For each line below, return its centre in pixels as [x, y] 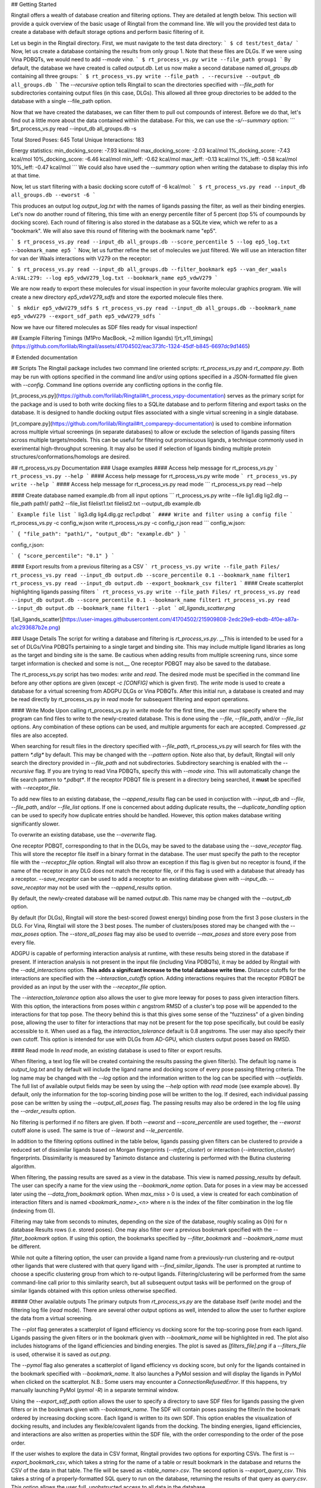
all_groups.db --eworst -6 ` [53, 195]
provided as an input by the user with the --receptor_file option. [89, 987]
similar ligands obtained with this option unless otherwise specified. [94, 1291]
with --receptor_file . [35, 788]
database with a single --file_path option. [62, 101]
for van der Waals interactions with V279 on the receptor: [81, 258]
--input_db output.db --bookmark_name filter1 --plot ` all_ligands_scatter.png [123, 608]
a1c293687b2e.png [35, 627]
